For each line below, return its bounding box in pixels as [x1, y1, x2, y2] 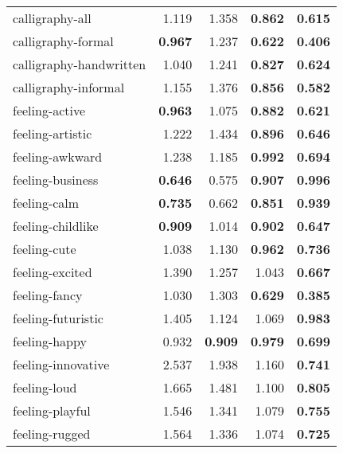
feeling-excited [13, 263, 92, 281]
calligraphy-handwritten [13, 55, 146, 73]
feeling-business [13, 170, 99, 189]
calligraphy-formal [13, 32, 114, 50]
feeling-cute [13, 240, 76, 258]
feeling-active [13, 101, 86, 119]
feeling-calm [13, 193, 80, 212]
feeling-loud [13, 378, 77, 396]
